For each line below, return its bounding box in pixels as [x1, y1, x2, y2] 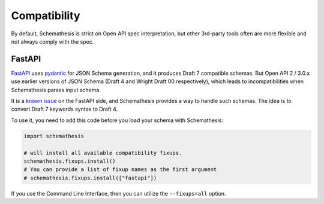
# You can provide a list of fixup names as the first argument [23, 166, 217, 173]
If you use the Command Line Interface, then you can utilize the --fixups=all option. [11, 190, 226, 197]
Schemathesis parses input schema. [11, 86, 101, 93]
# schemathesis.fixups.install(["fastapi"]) [23, 174, 157, 181]
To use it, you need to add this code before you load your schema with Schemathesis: [11, 117, 223, 124]
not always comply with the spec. [11, 38, 94, 45]
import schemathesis [23, 132, 84, 139]
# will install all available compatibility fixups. [23, 150, 182, 156]
